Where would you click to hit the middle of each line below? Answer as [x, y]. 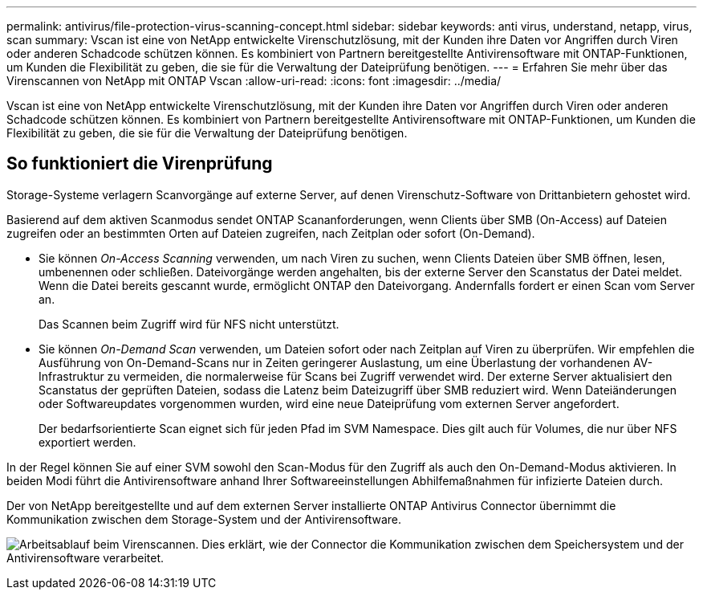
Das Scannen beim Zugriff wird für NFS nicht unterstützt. [189, 324]
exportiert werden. [87, 442]
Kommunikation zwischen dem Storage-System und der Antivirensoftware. [204, 519]
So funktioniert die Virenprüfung [140, 164]
